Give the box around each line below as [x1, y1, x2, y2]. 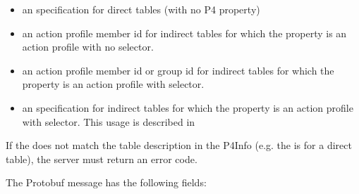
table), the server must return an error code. [6, 151, 197, 166]
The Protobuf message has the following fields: [6, 175, 207, 190]
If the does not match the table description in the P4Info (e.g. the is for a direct [6, 138, 352, 153]
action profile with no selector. [22, 39, 154, 54]
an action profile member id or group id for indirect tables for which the [22, 63, 334, 77]
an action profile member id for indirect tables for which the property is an [22, 25, 347, 40]
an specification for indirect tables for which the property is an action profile [22, 100, 353, 115]
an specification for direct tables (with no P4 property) [22, 2, 260, 16]
